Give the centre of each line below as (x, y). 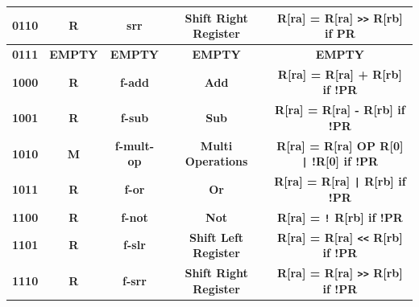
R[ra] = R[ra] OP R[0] (340, 145)
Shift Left (216, 237)
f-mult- (135, 145)
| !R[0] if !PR (340, 161)
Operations (216, 161)
